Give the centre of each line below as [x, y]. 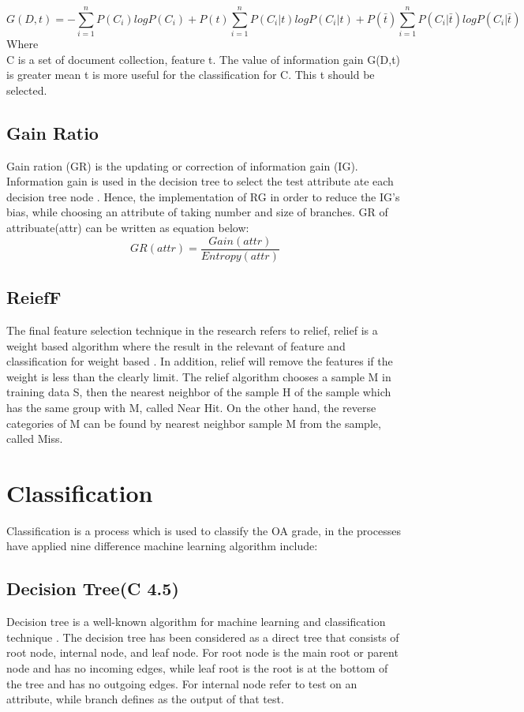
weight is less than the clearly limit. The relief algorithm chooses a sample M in [199, 376]
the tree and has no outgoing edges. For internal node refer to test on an [182, 683]
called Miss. [35, 438]
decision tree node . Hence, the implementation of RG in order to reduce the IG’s [203, 196]
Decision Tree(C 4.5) [93, 588]
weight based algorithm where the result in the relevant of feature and [176, 345]
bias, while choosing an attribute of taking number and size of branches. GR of [197, 212]
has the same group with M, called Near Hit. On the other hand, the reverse [191, 407]
